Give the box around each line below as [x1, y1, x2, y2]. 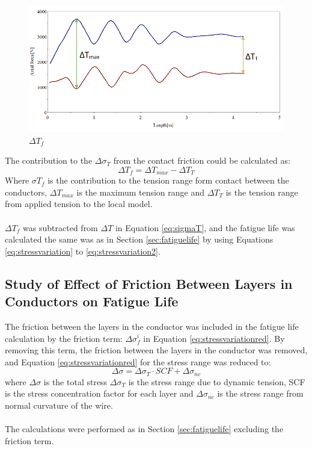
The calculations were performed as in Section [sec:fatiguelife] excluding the [5, 423, 284, 435]
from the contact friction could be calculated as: [113, 154, 290, 167]
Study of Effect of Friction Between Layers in [5, 274, 293, 293]
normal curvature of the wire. [5, 398, 113, 411]
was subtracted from [23, 221, 98, 234]
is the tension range [225, 185, 298, 198]
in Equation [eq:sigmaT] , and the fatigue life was [115, 221, 295, 234]
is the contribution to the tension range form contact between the [47, 174, 289, 187]
